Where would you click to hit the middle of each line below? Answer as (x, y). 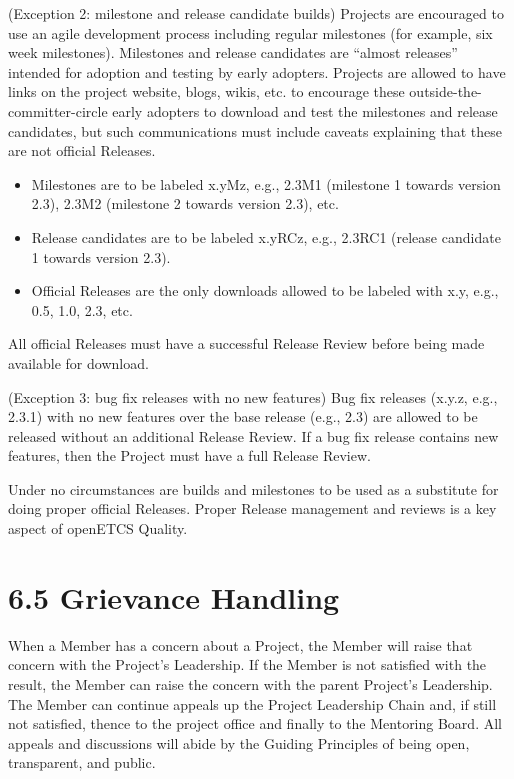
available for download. (78, 362)
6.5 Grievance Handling (174, 596)
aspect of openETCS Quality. (98, 528)
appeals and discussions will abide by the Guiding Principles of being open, (239, 742)
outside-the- (445, 91)
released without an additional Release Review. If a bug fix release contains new (253, 435)
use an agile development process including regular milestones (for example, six (250, 32)
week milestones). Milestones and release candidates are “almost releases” (233, 52)
